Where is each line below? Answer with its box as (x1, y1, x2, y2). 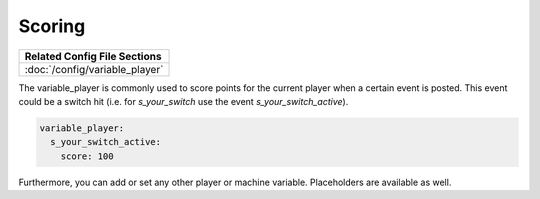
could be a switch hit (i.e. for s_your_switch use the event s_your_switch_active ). (18, 95, 349, 107)
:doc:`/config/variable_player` (24, 62, 164, 76)
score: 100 (60, 150, 114, 162)
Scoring (18, 15, 86, 37)
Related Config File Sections (24, 49, 162, 63)
